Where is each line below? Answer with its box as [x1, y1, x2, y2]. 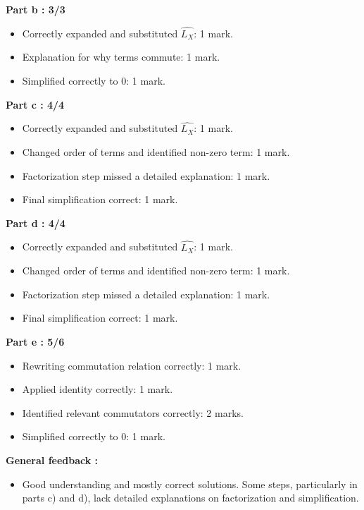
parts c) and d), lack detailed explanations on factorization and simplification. [22, 490, 359, 505]
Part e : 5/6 [6, 334, 65, 348]
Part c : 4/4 [6, 97, 65, 111]
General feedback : [6, 452, 99, 467]
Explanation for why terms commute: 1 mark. [22, 49, 220, 64]
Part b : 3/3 [6, 2, 65, 16]
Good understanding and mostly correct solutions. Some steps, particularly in [22, 476, 358, 491]
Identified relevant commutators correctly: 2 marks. [22, 405, 244, 420]
